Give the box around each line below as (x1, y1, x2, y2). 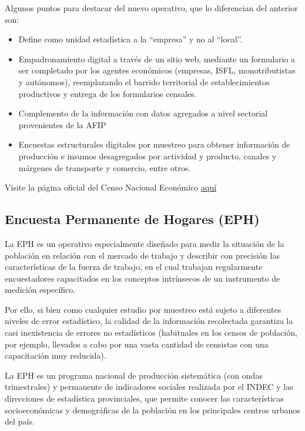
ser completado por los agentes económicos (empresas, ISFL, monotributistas (18, 64, 296, 76)
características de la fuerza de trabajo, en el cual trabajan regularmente (5, 260, 263, 273)
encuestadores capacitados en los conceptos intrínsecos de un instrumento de (5, 272, 280, 284)
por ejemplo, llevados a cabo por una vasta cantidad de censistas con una (5, 338, 269, 350)
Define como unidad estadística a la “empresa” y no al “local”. (18, 33, 243, 45)
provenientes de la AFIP (18, 118, 106, 131)
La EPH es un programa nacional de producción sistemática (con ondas (5, 369, 263, 381)
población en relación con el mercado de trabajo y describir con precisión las (5, 249, 280, 261)
